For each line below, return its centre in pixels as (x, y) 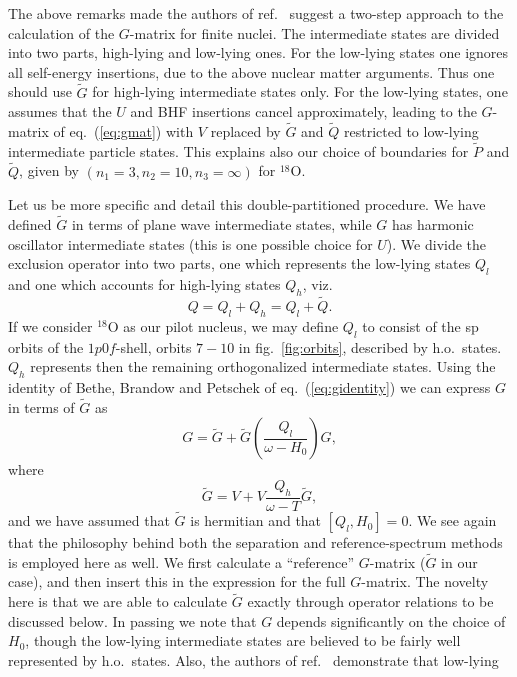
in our (459, 561)
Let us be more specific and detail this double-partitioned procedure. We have (247, 204)
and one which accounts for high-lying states (144, 284)
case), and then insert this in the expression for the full (177, 581)
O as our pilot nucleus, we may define (223, 325)
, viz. (317, 284)
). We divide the (436, 243)
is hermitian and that (256, 520)
